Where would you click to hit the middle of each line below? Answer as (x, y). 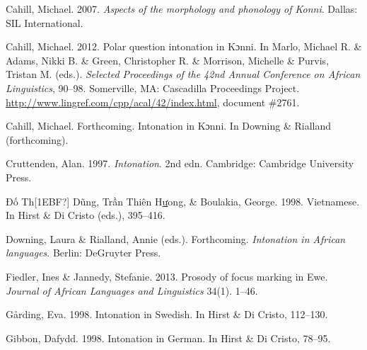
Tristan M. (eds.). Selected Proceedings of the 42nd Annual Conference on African (183, 74)
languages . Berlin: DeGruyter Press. (83, 253)
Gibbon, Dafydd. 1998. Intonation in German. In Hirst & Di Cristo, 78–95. (168, 338)
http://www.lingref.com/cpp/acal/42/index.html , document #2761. (153, 102)
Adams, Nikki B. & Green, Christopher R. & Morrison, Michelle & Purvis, (168, 60)
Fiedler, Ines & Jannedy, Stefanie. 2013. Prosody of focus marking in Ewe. (167, 276)
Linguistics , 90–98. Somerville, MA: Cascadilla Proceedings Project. (153, 87)
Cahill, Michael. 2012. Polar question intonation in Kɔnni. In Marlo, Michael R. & (184, 46)
